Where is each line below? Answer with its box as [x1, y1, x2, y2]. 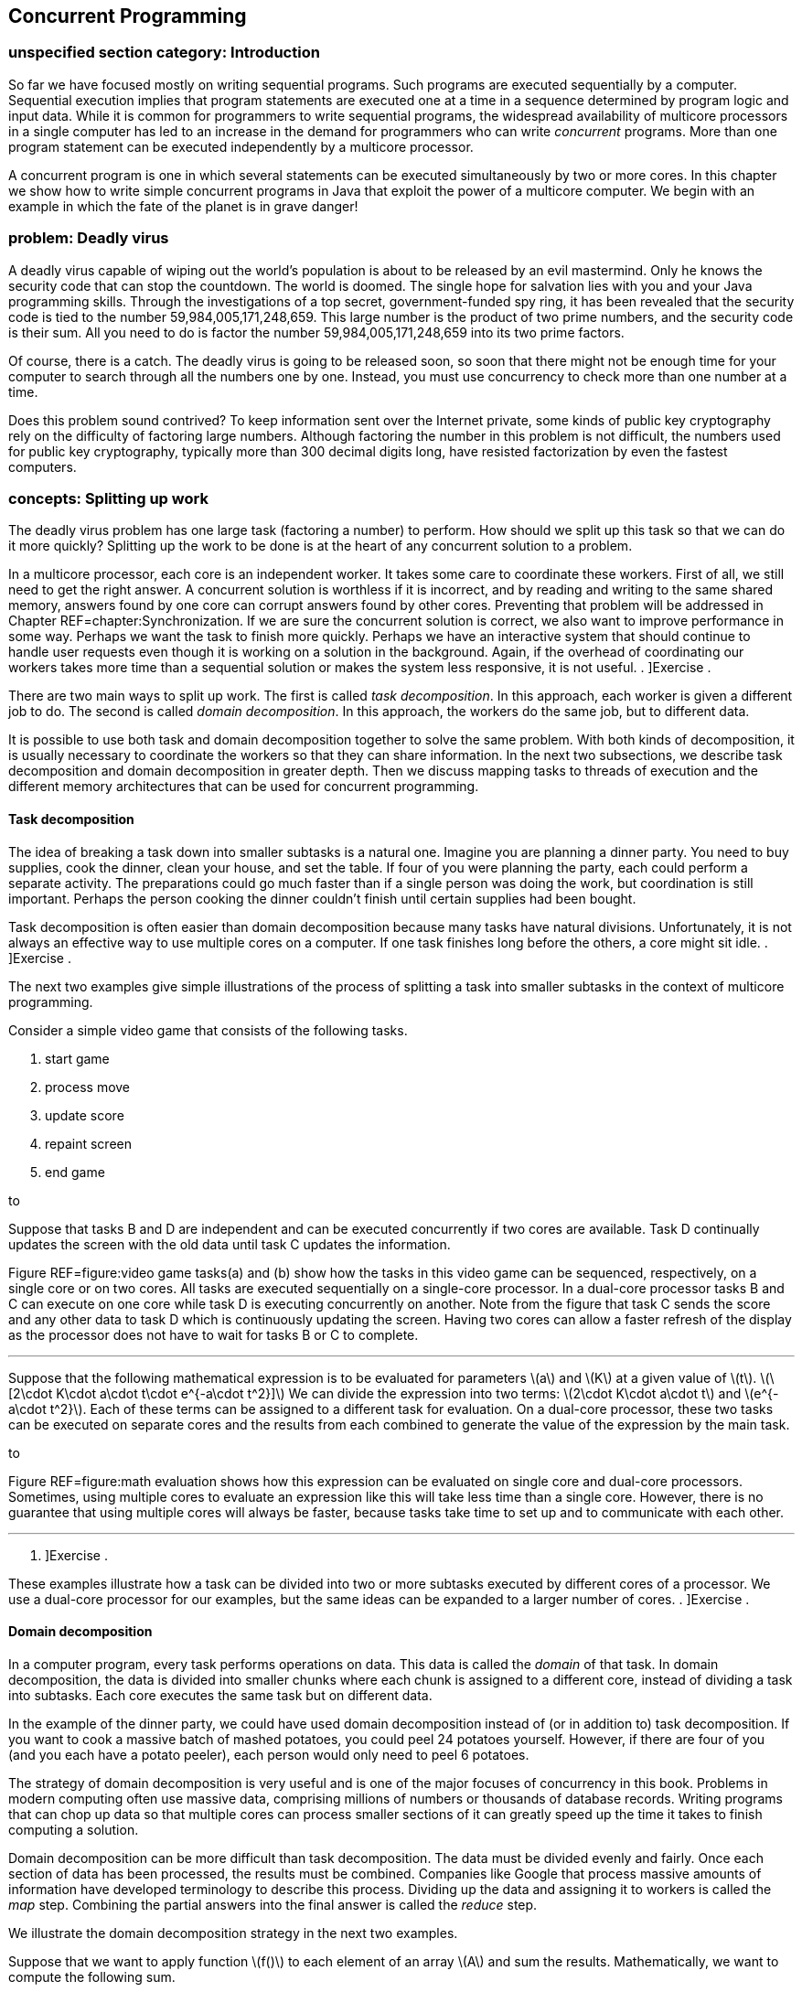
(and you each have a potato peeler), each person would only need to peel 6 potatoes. [8, 1746, 529, 1762]
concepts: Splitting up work [8, 488, 209, 508]
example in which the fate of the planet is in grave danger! [8, 198, 358, 214]
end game [45, 1163, 105, 1180]
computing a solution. [8, 1821, 139, 1837]
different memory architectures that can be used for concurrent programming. [8, 778, 479, 795]
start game [45, 1050, 110, 1066]
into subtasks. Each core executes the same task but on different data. [8, 1687, 433, 1703]
